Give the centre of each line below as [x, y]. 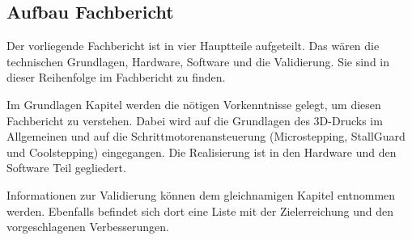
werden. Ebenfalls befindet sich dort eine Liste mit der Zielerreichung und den [200, 211]
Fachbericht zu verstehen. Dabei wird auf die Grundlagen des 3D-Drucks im [195, 120]
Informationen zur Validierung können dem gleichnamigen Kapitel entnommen [201, 194]
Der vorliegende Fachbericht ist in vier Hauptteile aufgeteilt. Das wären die [193, 46]
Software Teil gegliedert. [66, 168]
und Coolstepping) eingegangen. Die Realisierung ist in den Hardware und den [202, 152]
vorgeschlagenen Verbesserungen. [88, 227]
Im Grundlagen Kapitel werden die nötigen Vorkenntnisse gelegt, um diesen [194, 104]
